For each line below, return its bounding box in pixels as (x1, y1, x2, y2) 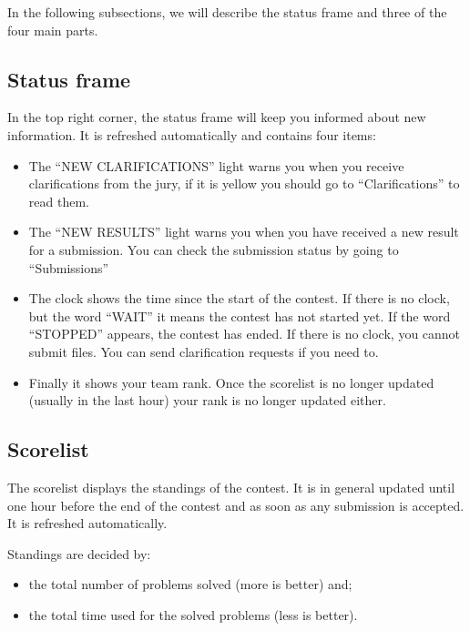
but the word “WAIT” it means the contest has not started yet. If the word (28, 306, 451, 325)
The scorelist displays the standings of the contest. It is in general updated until (7, 477, 455, 496)
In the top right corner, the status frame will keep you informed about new (7, 107, 426, 127)
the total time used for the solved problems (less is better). (28, 605, 358, 624)
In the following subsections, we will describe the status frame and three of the (7, 3, 447, 21)
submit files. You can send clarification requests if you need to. (28, 341, 379, 361)
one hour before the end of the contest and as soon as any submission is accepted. (7, 495, 465, 514)
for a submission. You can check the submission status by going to (28, 239, 399, 259)
